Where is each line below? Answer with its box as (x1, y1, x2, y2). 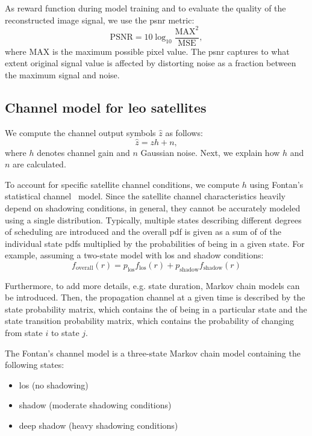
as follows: (165, 126, 203, 139)
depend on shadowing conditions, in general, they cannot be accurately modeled (5, 201, 301, 214)
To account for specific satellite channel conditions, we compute (5, 178, 240, 190)
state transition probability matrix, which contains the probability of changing (5, 314, 294, 327)
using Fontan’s (249, 178, 304, 190)
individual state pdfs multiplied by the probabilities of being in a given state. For (5, 237, 305, 249)
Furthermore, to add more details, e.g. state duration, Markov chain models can (5, 279, 300, 291)
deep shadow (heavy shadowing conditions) (19, 419, 178, 432)
